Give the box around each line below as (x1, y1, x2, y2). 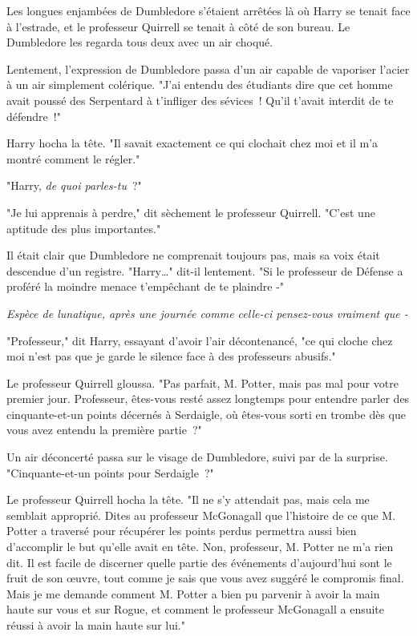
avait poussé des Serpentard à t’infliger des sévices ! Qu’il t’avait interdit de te (6, 91, 394, 108)
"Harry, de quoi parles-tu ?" (6, 177, 142, 194)
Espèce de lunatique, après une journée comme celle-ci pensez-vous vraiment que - (6, 304, 408, 321)
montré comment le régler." (6, 150, 140, 167)
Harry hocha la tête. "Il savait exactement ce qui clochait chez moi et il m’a (6, 135, 379, 151)
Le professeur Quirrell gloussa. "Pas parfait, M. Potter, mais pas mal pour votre (6, 374, 399, 391)
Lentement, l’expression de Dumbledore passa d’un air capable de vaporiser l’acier (6, 60, 410, 77)
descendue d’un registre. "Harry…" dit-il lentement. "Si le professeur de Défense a (6, 262, 403, 279)
